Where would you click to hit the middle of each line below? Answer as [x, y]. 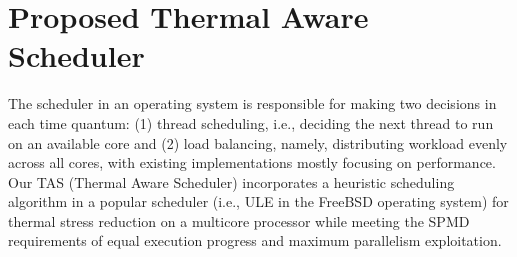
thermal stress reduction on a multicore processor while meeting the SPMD [239, 220]
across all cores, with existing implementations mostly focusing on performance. [252, 162]
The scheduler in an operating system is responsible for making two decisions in [252, 103]
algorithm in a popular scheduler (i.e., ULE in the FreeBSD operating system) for [258, 201]
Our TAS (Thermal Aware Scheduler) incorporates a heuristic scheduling [231, 181]
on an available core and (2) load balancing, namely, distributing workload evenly [258, 142]
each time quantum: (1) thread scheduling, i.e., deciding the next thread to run [251, 122]
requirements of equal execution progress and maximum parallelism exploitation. [255, 240]
